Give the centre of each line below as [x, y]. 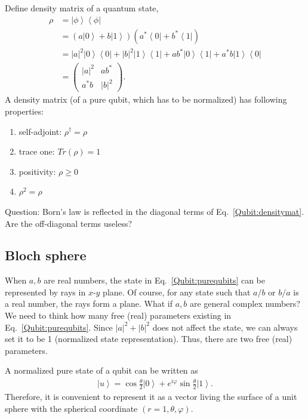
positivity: [37, 171]
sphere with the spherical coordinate [71, 408]
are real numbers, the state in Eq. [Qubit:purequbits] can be [155, 280]
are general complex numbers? [245, 304]
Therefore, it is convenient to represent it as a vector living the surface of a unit [151, 396]
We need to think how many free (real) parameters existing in [118, 315]
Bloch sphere [46, 255]
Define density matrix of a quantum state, [82, 8]
